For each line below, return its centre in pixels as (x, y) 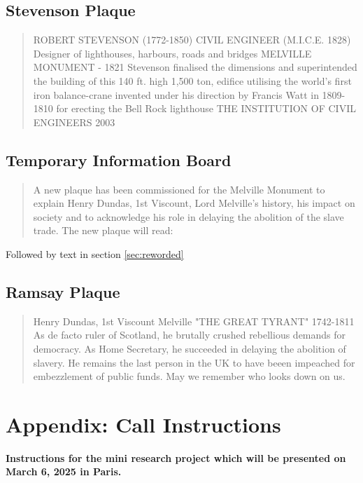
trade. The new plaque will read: (103, 230)
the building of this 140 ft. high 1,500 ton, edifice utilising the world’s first (192, 80)
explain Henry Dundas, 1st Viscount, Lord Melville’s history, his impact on (194, 203)
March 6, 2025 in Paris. (64, 471)
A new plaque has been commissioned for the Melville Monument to (179, 189)
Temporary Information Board (119, 159)
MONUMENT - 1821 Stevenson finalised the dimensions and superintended (195, 67)
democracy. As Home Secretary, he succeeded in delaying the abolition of (190, 348)
